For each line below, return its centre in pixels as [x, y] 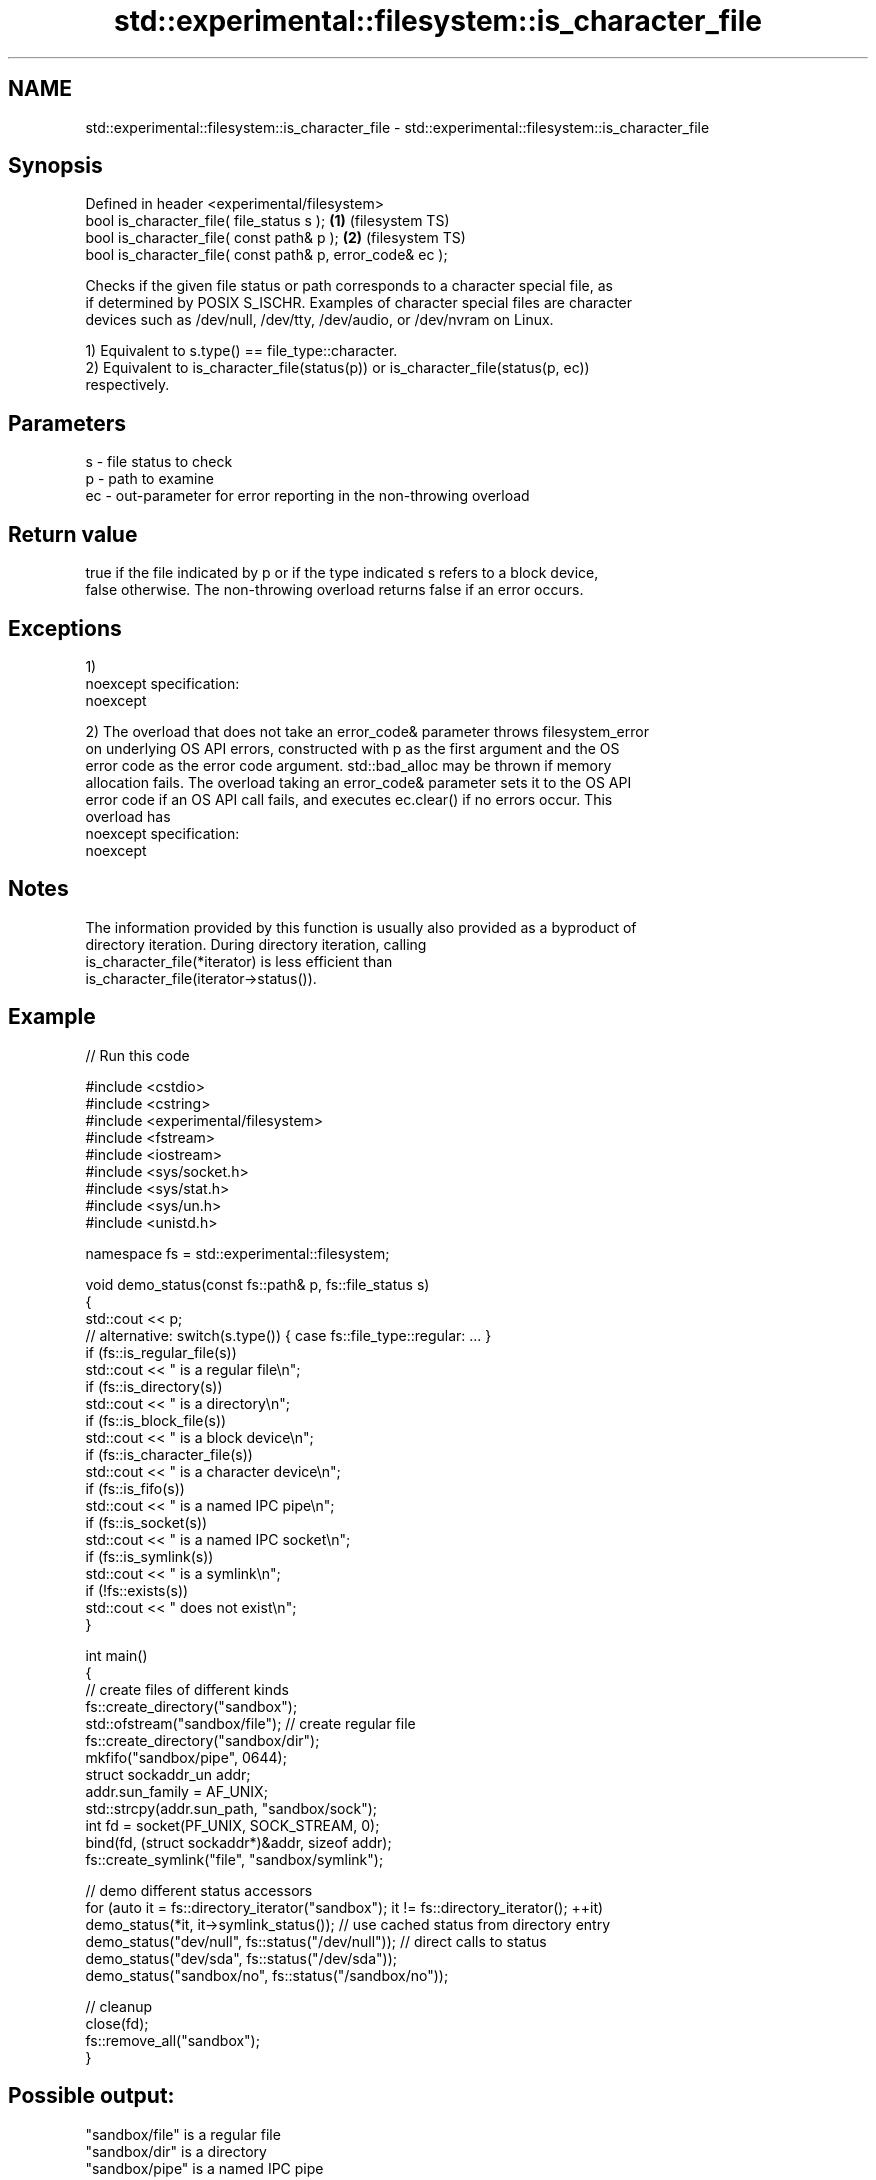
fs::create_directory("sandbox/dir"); [202, 1740]
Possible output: [91, 2096]
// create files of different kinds [187, 1689]
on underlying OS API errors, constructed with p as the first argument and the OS [352, 748]
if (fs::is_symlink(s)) [149, 1556]
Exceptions [65, 628]
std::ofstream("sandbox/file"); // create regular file [250, 1723]
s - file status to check [159, 462]
